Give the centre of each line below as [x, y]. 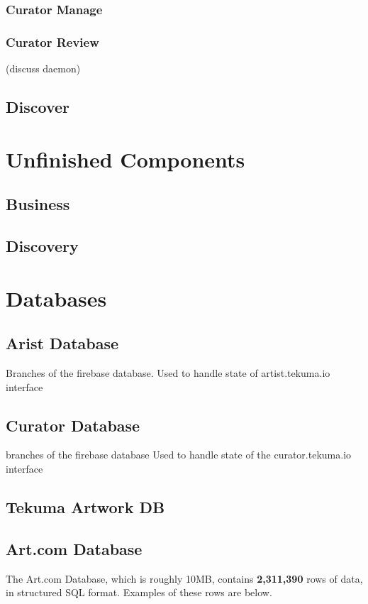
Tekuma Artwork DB [85, 506]
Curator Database [73, 425]
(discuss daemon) [43, 68]
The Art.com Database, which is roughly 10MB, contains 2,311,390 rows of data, [184, 578]
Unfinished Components [126, 159]
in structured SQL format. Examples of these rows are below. [139, 592]
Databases [56, 298]
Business [38, 204]
